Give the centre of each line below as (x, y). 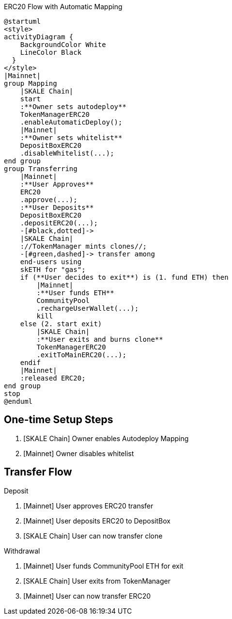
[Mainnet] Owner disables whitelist (79, 453)
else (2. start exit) (61, 324)
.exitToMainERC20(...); (81, 355)
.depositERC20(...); (59, 223)
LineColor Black (51, 52)
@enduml (18, 401)
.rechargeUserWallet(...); (88, 308)
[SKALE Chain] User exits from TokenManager (97, 581)
